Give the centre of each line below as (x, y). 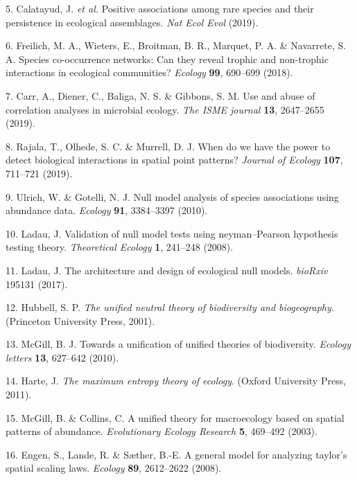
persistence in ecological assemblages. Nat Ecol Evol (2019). (132, 22)
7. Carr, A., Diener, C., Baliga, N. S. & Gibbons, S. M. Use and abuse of (160, 95)
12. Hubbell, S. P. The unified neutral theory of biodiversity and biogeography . (170, 307)
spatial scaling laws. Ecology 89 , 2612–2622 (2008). (114, 468)
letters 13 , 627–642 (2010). (62, 357)
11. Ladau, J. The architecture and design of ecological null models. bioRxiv (167, 270)
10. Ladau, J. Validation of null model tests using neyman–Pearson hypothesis (172, 233)
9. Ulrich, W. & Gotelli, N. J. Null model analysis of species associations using (172, 196)
